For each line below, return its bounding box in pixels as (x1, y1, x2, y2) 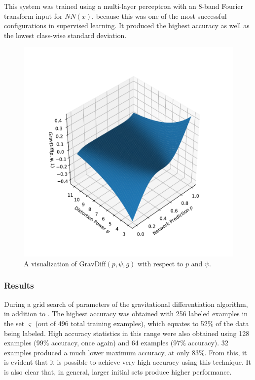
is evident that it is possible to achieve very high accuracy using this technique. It (4, 357, 252, 367)
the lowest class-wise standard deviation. (4, 30, 127, 40)
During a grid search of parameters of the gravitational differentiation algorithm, (4, 298, 248, 309)
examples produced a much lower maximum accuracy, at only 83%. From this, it (4, 347, 247, 357)
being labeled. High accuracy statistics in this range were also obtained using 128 (4, 328, 250, 338)
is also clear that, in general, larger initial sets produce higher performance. (4, 366, 232, 377)
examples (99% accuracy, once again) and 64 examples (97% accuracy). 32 (4, 338, 228, 348)
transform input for (4, 10, 63, 21)
